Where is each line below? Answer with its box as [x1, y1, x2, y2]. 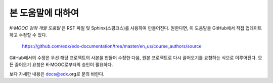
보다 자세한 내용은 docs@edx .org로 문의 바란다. [9, 70, 105, 77]
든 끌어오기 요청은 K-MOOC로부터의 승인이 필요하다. [9, 61, 113, 67]
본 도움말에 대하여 [9, 7, 79, 18]
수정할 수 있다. [18, 31, 48, 37]
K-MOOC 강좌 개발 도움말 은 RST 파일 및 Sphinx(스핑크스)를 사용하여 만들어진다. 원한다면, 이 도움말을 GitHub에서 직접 [9, 25, 245, 31]
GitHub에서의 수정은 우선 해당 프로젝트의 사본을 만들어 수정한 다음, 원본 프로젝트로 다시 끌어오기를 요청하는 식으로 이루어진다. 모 [9, 54, 262, 60]
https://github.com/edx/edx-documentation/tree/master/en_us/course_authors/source [22, 43, 202, 49]
